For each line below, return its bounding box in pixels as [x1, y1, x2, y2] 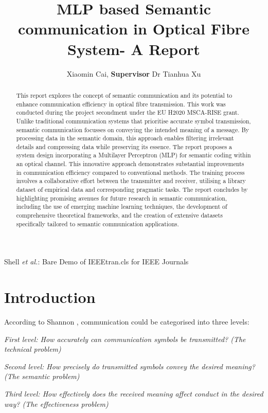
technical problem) [4, 344, 61, 354]
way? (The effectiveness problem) [4, 398, 109, 409]
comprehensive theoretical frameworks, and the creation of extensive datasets [16, 211, 223, 220]
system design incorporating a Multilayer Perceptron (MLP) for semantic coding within [16, 151, 251, 159]
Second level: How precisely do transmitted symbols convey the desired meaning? [4, 361, 255, 371]
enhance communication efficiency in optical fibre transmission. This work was [16, 99, 226, 108]
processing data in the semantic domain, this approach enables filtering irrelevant [16, 134, 234, 142]
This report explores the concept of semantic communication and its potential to [16, 91, 233, 99]
